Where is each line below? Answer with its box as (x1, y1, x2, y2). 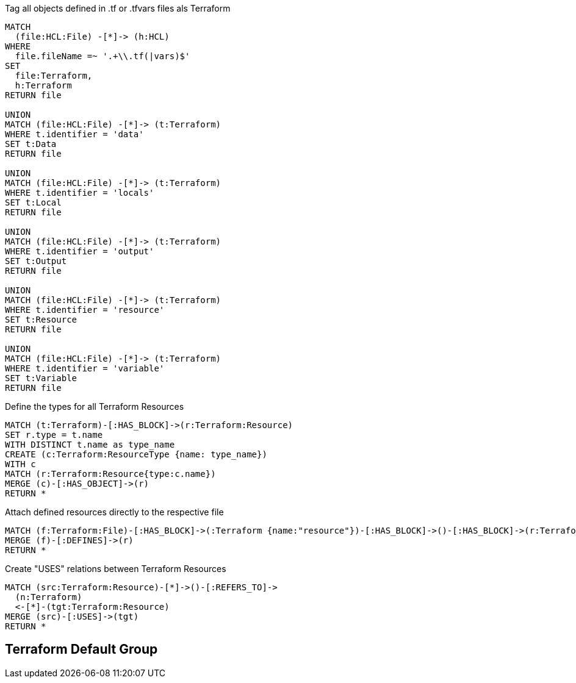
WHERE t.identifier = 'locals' (5, 188, 154, 198)
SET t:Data (5, 139, 57, 149)
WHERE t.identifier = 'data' (5, 129, 144, 139)
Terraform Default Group (5, 642, 158, 657)
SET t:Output (5, 256, 67, 266)
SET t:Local (5, 198, 62, 207)
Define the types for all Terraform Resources (5, 401, 184, 412)
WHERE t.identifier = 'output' (5, 246, 154, 256)
